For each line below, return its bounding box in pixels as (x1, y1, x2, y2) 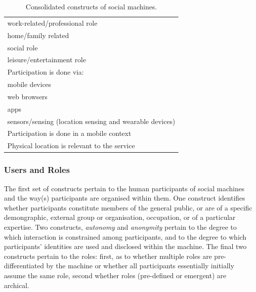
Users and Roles (4, 164, 70, 176)
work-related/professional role (7, 17, 97, 28)
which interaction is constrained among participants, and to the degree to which (4, 231, 247, 242)
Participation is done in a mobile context (7, 128, 131, 138)
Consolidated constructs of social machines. (26, 1, 157, 11)
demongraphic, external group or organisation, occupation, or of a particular (4, 212, 236, 222)
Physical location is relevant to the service (7, 140, 135, 151)
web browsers (7, 91, 48, 101)
